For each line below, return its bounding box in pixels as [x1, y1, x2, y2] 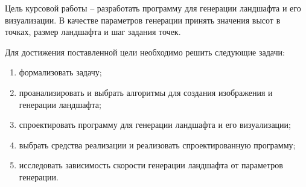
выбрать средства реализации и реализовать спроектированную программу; [19, 138, 296, 151]
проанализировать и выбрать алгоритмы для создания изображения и [19, 86, 273, 98]
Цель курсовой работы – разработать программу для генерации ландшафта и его [5, 2, 301, 14]
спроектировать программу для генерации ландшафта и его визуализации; [19, 118, 291, 131]
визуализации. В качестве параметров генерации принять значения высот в [5, 13, 281, 26]
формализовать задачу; [19, 66, 102, 78]
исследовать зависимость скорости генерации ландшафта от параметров [19, 159, 283, 171]
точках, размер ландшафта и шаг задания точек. [5, 25, 181, 38]
